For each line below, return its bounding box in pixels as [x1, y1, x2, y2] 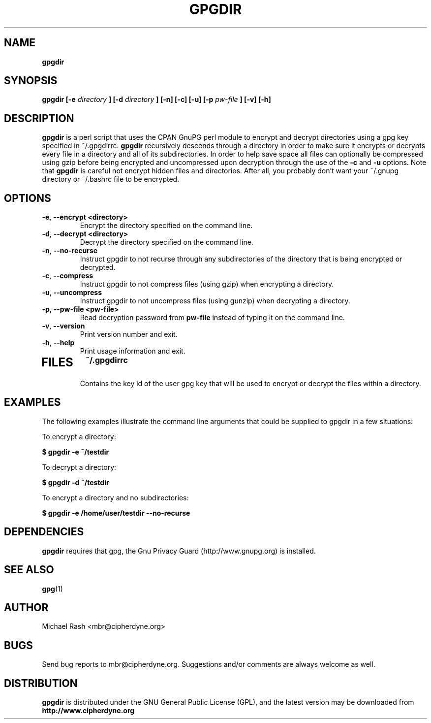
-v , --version [42, 322, 85, 330]
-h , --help [42, 338, 75, 347]
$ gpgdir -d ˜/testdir [42, 478, 109, 487]
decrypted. [80, 263, 116, 272]
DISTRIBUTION [4, 677, 78, 690]
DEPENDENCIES [4, 526, 84, 538]
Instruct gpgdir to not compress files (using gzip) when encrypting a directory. [80, 280, 334, 289]
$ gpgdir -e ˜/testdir [42, 447, 109, 456]
